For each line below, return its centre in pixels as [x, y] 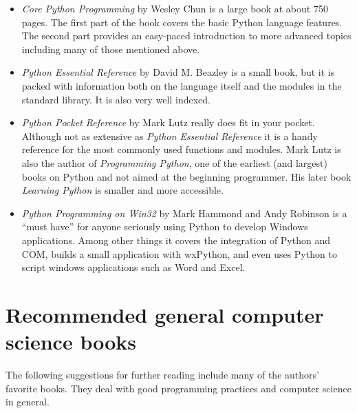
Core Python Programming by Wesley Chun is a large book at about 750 [175, 8]
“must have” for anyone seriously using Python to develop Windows [165, 226]
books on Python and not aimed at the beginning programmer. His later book [186, 176]
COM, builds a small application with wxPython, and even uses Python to [179, 253]
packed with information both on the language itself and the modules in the [182, 85]
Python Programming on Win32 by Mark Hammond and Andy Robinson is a [184, 213]
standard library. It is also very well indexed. [116, 99]
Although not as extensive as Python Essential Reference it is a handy [170, 135]
